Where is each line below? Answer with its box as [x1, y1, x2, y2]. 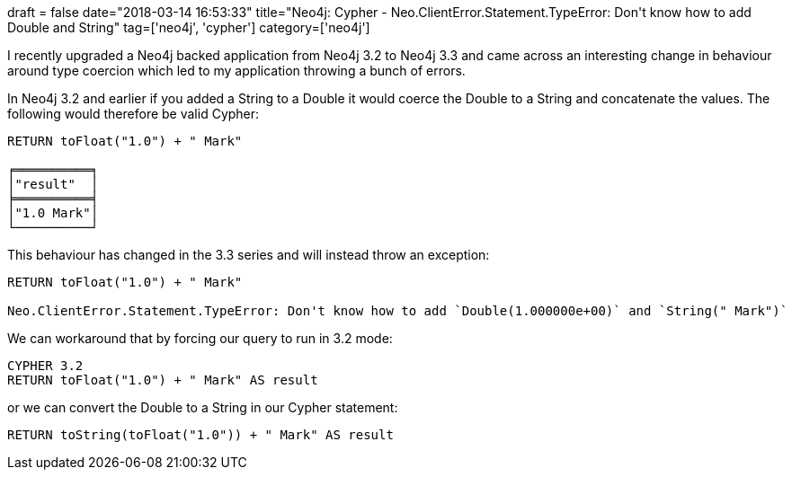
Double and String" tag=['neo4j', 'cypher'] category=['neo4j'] [7, 20, 370, 35]
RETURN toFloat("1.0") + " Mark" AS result [7, 373, 318, 387]
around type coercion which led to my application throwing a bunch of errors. [7, 63, 466, 78]
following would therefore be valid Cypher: [7, 106, 260, 121]
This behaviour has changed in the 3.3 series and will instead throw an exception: [7, 247, 490, 262]
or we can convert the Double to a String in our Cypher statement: [7, 400, 398, 415]
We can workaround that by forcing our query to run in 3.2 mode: [7, 331, 393, 346]
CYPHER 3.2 [7, 358, 84, 373]
